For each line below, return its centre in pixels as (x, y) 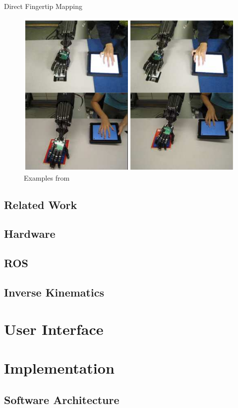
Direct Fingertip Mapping (43, 6)
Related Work (41, 204)
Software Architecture (62, 399)
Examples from (47, 177)
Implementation (59, 367)
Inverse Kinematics (54, 292)
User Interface (54, 329)
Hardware (30, 234)
